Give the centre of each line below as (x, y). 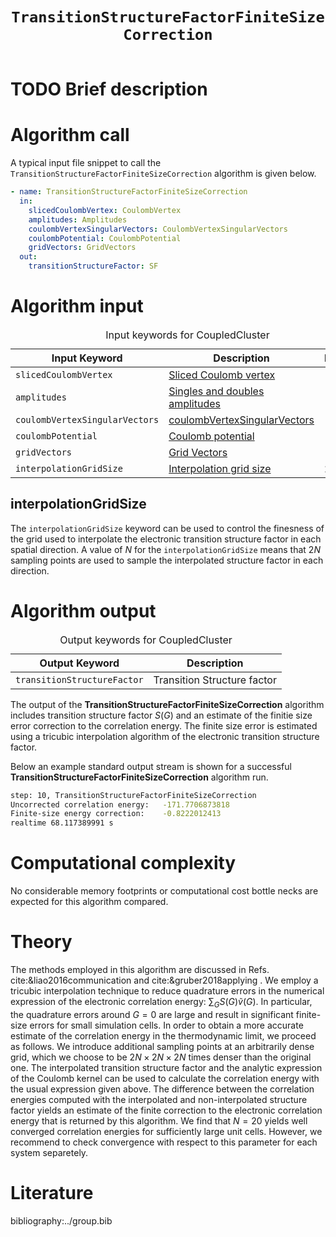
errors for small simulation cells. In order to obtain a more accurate (166, 1025)
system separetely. (49, 1152)
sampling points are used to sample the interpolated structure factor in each (167, 560)
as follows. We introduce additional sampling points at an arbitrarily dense (162, 1046)
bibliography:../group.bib (61, 1220)
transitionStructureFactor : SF (93, 266)
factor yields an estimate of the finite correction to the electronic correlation (166, 1110)
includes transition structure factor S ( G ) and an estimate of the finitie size (161, 715)
